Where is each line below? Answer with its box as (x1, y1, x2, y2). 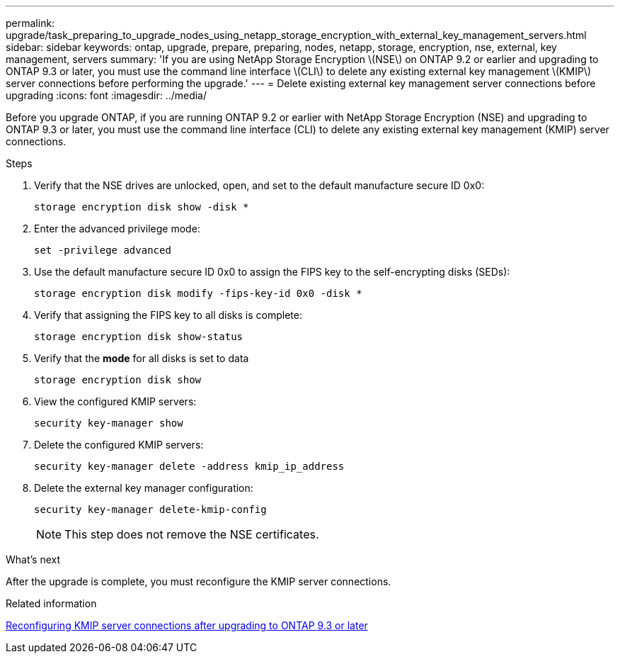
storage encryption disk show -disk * (34, 201, 249, 213)
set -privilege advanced (34, 244, 171, 256)
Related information (6, 597, 97, 609)
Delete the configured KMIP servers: (34, 439, 204, 451)
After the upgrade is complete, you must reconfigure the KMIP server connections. (6, 575, 391, 587)
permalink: (6, 17, 55, 29)
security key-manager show (34, 417, 183, 429)
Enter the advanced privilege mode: (34, 223, 200, 235)
